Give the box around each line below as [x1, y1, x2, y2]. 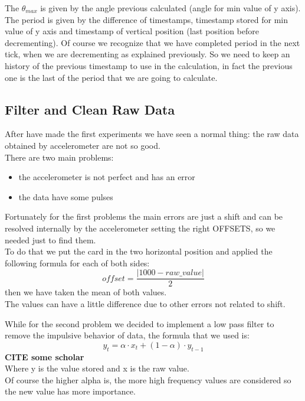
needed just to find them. [5, 233, 96, 246]
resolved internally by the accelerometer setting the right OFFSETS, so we [5, 221, 276, 234]
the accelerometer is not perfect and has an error [18, 171, 195, 183]
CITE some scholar [5, 350, 84, 363]
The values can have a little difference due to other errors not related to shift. [5, 297, 286, 309]
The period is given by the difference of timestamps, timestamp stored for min [5, 13, 288, 25]
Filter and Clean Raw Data [5, 100, 175, 118]
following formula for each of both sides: [5, 256, 150, 269]
